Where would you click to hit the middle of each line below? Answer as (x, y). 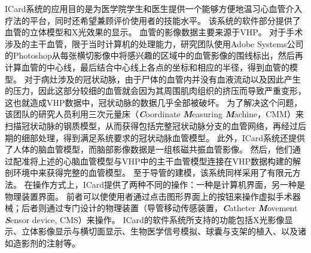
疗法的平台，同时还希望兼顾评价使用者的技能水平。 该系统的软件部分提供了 (153, 20)
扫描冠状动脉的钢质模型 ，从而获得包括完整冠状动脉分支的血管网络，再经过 (151, 125)
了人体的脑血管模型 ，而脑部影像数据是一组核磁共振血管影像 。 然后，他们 (149, 149)
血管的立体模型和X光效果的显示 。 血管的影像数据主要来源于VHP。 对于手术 (154, 32)
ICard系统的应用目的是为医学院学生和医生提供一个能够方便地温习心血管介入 (154, 8)
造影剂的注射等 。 (46, 243)
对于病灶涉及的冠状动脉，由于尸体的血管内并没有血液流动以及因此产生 (162, 79)
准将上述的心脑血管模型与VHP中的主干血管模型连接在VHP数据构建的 (157, 161)
